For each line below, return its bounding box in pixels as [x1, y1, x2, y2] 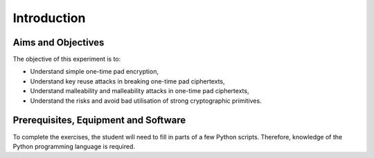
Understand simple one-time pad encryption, [30, 68, 159, 76]
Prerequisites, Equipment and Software [12, 115, 186, 126]
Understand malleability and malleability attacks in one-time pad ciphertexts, [30, 87, 249, 95]
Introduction [12, 10, 86, 26]
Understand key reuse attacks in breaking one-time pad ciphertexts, [30, 77, 225, 86]
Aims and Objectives [12, 37, 105, 48]
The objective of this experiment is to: [12, 55, 121, 63]
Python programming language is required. [12, 142, 135, 150]
